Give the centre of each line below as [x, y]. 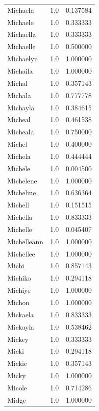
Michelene [22, 180]
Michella [20, 217]
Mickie [17, 363]
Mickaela [21, 314]
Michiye [19, 290]
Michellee [21, 253]
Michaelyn [23, 59]
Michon [19, 302]
